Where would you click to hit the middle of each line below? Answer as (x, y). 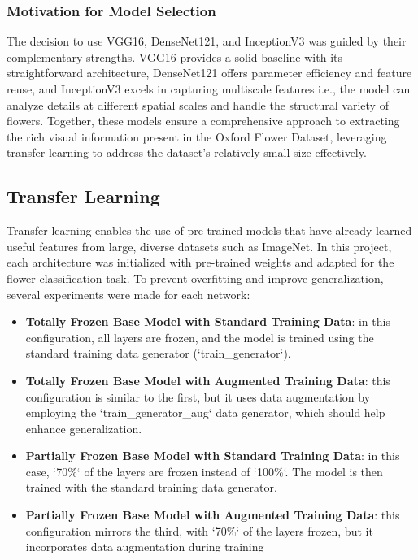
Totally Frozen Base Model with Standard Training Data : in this (208, 321)
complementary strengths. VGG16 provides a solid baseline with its (174, 56)
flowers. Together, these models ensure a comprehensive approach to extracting (203, 121)
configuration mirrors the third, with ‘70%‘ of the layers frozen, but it (199, 530)
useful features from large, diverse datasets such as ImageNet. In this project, (199, 246)
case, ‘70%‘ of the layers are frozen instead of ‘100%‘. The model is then (204, 471)
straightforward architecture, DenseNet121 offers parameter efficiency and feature (209, 73)
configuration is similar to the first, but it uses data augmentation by (198, 396)
